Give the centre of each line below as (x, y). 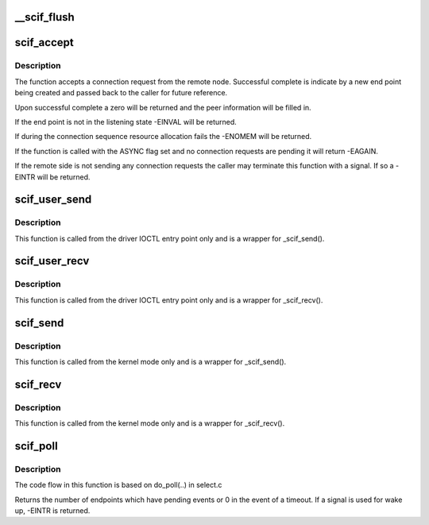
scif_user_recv (52, 261)
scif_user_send (53, 200)
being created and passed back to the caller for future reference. (121, 93)
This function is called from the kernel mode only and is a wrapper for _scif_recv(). (150, 423)
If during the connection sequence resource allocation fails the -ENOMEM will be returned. (163, 137)
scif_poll (37, 446)
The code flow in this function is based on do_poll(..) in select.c (118, 485)
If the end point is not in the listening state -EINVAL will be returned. (126, 122)
